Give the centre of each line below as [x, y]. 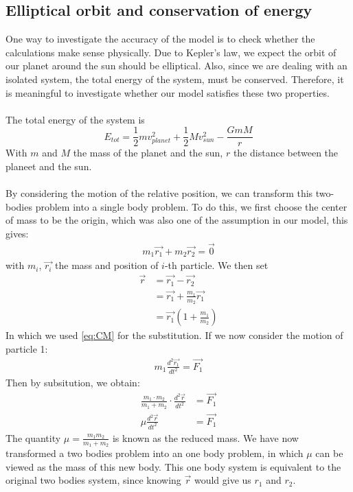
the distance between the [286, 153]
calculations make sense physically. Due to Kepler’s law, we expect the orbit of [171, 52]
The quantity [33, 437]
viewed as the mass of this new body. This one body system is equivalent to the [173, 466]
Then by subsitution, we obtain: [73, 383]
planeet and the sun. [49, 166]
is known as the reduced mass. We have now [205, 437]
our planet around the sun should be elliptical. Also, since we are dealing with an [176, 66]
